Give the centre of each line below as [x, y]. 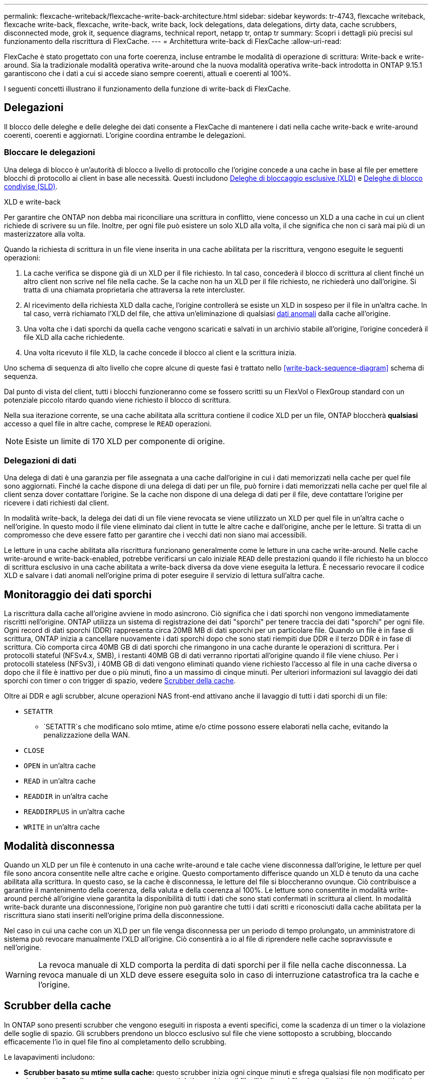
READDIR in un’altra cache [66, 796]
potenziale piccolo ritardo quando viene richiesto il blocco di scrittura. [118, 400]
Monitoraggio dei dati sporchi [78, 594]
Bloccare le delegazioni [50, 152]
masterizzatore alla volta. [45, 234]
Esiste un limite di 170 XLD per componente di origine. [125, 441]
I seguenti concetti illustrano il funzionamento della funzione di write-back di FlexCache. [147, 89]
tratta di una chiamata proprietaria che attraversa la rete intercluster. [134, 290]
